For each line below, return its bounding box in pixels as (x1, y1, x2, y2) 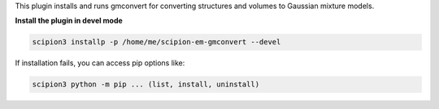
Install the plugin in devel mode (15, 16, 124, 26)
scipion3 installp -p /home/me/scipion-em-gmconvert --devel (32, 37, 281, 47)
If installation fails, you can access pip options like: (15, 58, 185, 68)
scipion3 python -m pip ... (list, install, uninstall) (32, 80, 260, 89)
